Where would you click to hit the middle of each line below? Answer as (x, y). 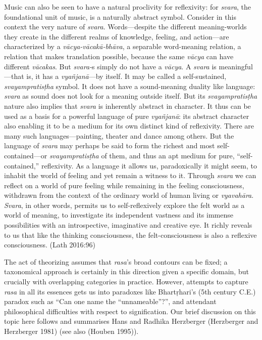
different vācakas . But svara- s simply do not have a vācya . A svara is (110, 66)
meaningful (236, 66)
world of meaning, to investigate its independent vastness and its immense (119, 215)
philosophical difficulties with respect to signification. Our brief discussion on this (130, 311)
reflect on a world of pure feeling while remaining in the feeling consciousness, (124, 185)
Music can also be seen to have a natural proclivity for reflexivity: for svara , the (128, 7)
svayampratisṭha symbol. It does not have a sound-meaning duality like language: (130, 86)
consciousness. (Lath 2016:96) (50, 245)
